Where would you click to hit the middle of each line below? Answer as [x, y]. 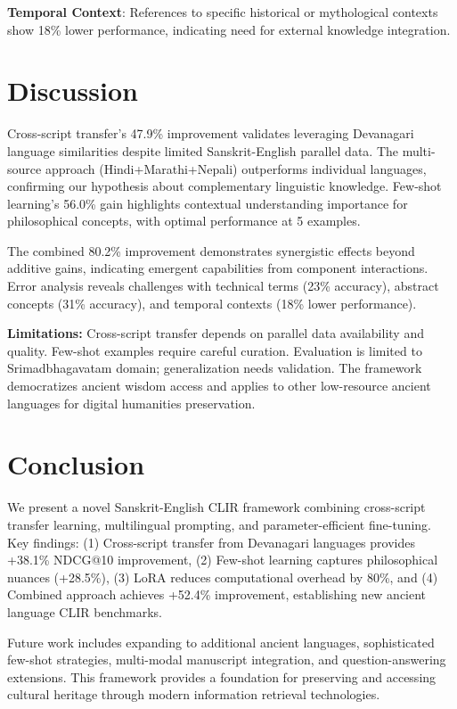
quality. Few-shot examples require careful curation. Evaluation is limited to [215, 350]
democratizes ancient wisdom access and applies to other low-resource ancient [219, 386]
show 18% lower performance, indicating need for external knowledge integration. [229, 29]
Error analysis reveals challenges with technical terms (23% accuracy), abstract [223, 286]
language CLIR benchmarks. [85, 611]
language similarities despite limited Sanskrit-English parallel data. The [203, 150]
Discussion [73, 91]
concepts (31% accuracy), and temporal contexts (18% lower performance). [212, 303]
